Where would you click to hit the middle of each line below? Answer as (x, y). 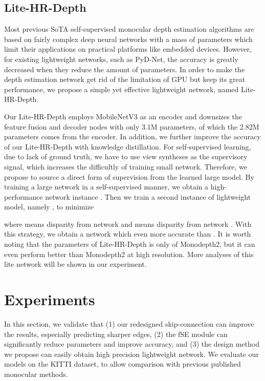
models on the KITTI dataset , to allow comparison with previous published (123, 364)
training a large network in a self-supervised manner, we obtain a (106, 187)
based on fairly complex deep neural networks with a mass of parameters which (128, 39)
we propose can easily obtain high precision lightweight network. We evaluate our (131, 354)
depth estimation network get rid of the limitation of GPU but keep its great (125, 79)
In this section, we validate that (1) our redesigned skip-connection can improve (129, 323)
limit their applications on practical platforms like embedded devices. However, (128, 49)
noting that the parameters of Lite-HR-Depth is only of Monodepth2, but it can (130, 244)
